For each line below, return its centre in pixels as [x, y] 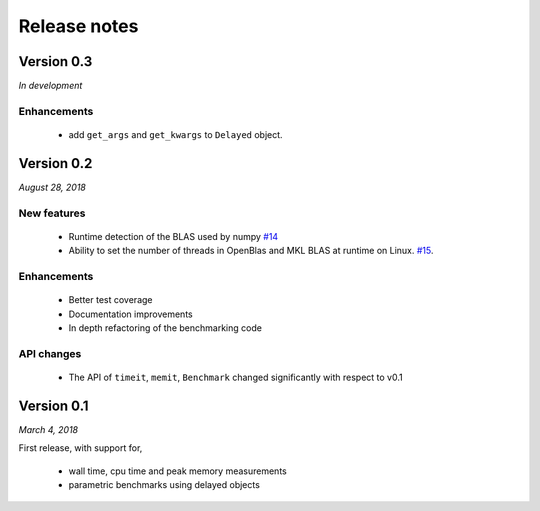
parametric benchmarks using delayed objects [164, 485]
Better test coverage [110, 300]
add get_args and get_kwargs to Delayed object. [176, 135]
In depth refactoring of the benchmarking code [165, 328]
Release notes [78, 26]
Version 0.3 [55, 61]
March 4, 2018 [48, 429]
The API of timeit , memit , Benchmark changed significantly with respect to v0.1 [236, 377]
